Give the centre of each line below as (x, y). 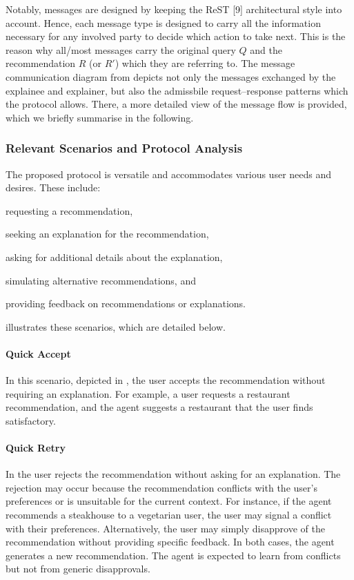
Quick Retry (36, 448)
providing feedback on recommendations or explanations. (126, 303)
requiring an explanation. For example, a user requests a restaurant (148, 393)
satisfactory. (31, 420)
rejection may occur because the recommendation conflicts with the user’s (161, 487)
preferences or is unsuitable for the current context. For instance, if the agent (169, 501)
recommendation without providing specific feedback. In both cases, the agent (170, 542)
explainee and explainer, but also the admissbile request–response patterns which (177, 90)
